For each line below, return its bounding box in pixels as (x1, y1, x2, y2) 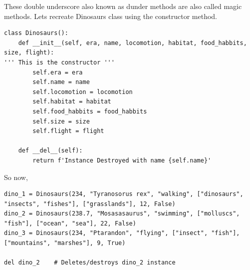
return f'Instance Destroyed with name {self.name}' (32, 156, 212, 164)
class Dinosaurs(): (4, 29, 68, 37)
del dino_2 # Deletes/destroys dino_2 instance (4, 259, 176, 266)
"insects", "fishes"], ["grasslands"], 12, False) (4, 200, 176, 207)
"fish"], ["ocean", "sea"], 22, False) (4, 219, 136, 227)
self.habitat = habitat (32, 98, 111, 105)
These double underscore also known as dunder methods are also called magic (4, 1, 242, 11)
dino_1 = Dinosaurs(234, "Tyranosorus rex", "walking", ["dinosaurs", (4, 190, 244, 198)
